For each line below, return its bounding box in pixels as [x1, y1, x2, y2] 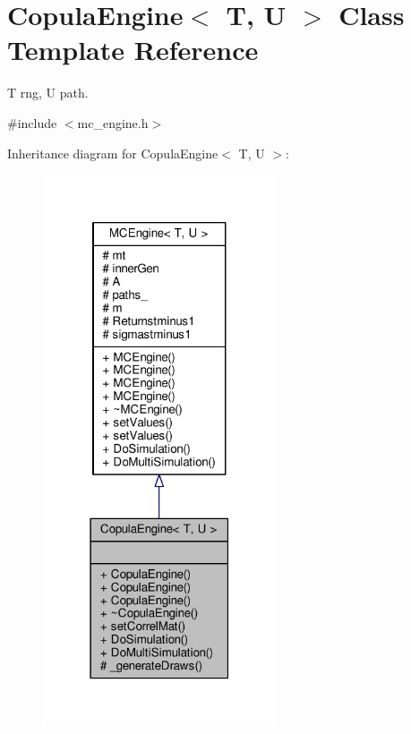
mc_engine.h [77, 113, 149, 132]
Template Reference [7, 31, 259, 68]
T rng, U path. [7, 83, 89, 102]
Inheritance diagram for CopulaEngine [7, 143, 218, 162]
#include [7, 113, 57, 132]
